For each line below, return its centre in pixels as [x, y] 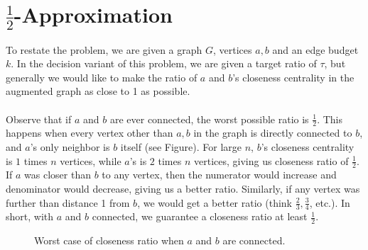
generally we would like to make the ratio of [102, 77]
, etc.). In [330, 202]
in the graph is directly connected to [273, 133]
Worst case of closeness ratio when [109, 240]
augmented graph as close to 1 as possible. [98, 91]
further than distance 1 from [68, 202]
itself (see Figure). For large [181, 146]
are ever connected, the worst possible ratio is [209, 119]
